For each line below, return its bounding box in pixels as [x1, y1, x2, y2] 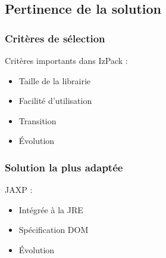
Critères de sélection [5, 30, 105, 45]
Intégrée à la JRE [18, 203, 83, 216]
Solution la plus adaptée [5, 159, 123, 174]
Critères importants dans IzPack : [5, 54, 128, 66]
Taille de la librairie [18, 74, 91, 87]
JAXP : [5, 183, 33, 196]
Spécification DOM [18, 223, 89, 236]
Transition [18, 114, 57, 127]
